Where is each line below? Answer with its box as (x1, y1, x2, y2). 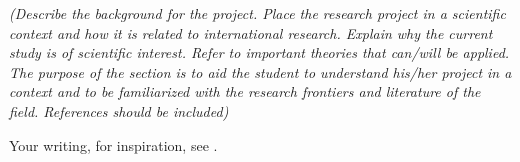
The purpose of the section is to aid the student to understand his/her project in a (9, 61, 512, 82)
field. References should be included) (9, 100, 229, 121)
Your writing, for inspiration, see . (9, 134, 218, 155)
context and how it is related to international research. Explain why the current (9, 22, 493, 43)
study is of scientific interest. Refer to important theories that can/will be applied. (9, 42, 510, 63)
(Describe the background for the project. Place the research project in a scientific (9, 3, 506, 23)
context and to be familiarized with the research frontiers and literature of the (9, 81, 481, 102)
